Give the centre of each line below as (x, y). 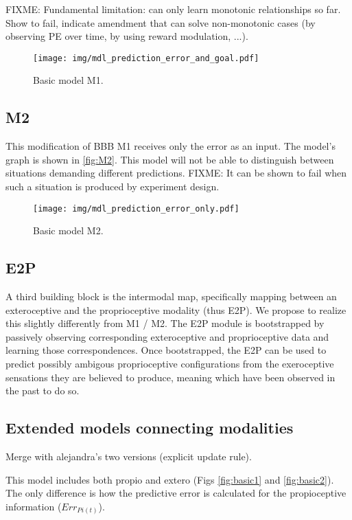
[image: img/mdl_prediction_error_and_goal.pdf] (146, 58)
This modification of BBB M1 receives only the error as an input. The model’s (171, 146)
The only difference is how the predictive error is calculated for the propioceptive (176, 493)
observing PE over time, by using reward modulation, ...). (127, 36)
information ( (34, 506)
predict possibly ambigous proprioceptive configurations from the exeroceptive (170, 364)
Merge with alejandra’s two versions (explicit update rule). (129, 456)
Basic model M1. (68, 80)
